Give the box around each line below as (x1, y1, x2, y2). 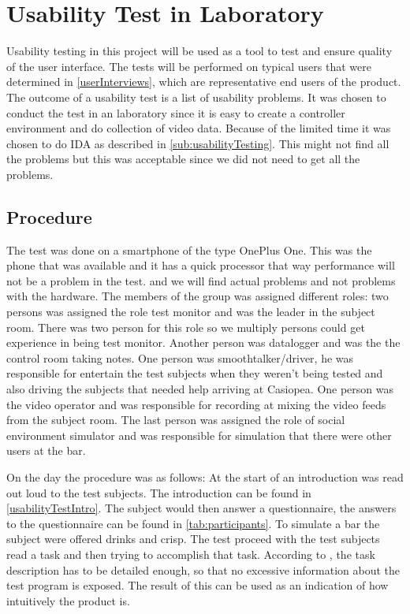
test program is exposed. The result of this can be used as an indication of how (6, 577, 389, 594)
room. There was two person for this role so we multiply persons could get (6, 318, 365, 335)
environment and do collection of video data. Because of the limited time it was (6, 120, 391, 136)
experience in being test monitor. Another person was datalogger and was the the (6, 334, 401, 351)
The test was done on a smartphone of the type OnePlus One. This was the (6, 241, 372, 258)
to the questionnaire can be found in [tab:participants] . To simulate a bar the (6, 515, 380, 531)
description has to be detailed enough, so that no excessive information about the (6, 561, 401, 578)
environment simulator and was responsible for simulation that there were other (6, 426, 392, 443)
